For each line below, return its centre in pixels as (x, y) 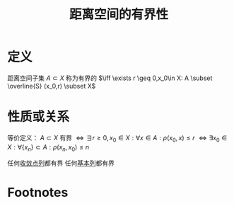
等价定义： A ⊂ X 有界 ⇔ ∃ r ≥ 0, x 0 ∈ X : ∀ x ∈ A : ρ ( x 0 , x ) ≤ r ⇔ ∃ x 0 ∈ (117, 138)
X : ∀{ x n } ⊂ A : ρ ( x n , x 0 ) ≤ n (48, 148)
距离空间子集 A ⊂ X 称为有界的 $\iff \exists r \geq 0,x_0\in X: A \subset (110, 78)
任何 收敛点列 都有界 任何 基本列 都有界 (61, 163)
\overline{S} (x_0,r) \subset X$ (52, 86)
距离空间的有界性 (118, 15)
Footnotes (38, 192)
